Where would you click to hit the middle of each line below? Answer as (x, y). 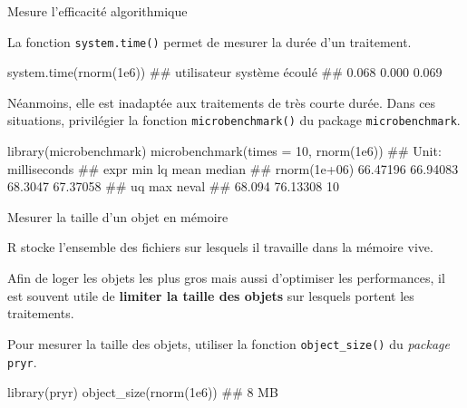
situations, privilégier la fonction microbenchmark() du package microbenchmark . (234, 120)
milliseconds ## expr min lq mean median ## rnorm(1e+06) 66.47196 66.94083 (233, 168)
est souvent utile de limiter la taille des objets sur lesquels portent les (211, 295)
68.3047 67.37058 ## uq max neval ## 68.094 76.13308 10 (173, 186)
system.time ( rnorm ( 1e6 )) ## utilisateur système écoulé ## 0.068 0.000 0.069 (225, 72)
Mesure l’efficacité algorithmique (97, 11)
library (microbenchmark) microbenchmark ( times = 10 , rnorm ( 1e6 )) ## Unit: (224, 151)
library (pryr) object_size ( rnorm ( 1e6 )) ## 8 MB (143, 392)
